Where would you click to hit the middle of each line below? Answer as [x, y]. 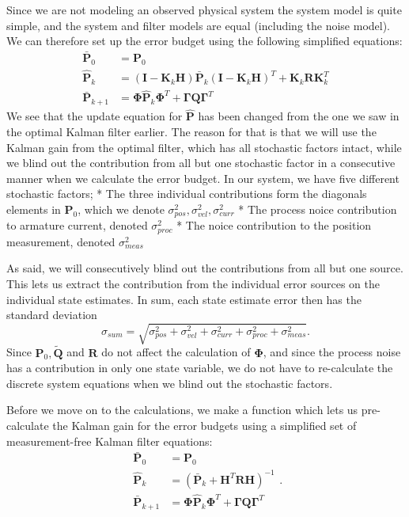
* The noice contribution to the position [274, 225]
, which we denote [121, 209]
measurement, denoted [61, 241]
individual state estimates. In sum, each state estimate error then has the [184, 299]
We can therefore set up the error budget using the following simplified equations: [204, 41]
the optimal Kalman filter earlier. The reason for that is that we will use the [191, 131]
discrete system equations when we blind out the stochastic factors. [170, 383]
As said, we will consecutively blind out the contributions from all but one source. [205, 268]
